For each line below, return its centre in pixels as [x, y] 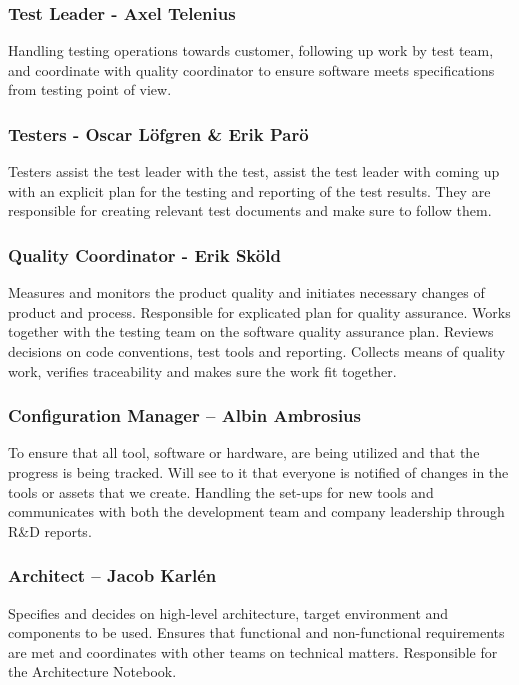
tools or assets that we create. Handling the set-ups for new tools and [221, 491]
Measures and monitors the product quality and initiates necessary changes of [246, 292]
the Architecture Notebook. [92, 671]
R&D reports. [50, 530]
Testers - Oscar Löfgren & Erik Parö [158, 133]
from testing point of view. [90, 89]
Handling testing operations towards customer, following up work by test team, [251, 50]
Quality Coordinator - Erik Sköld [144, 254]
